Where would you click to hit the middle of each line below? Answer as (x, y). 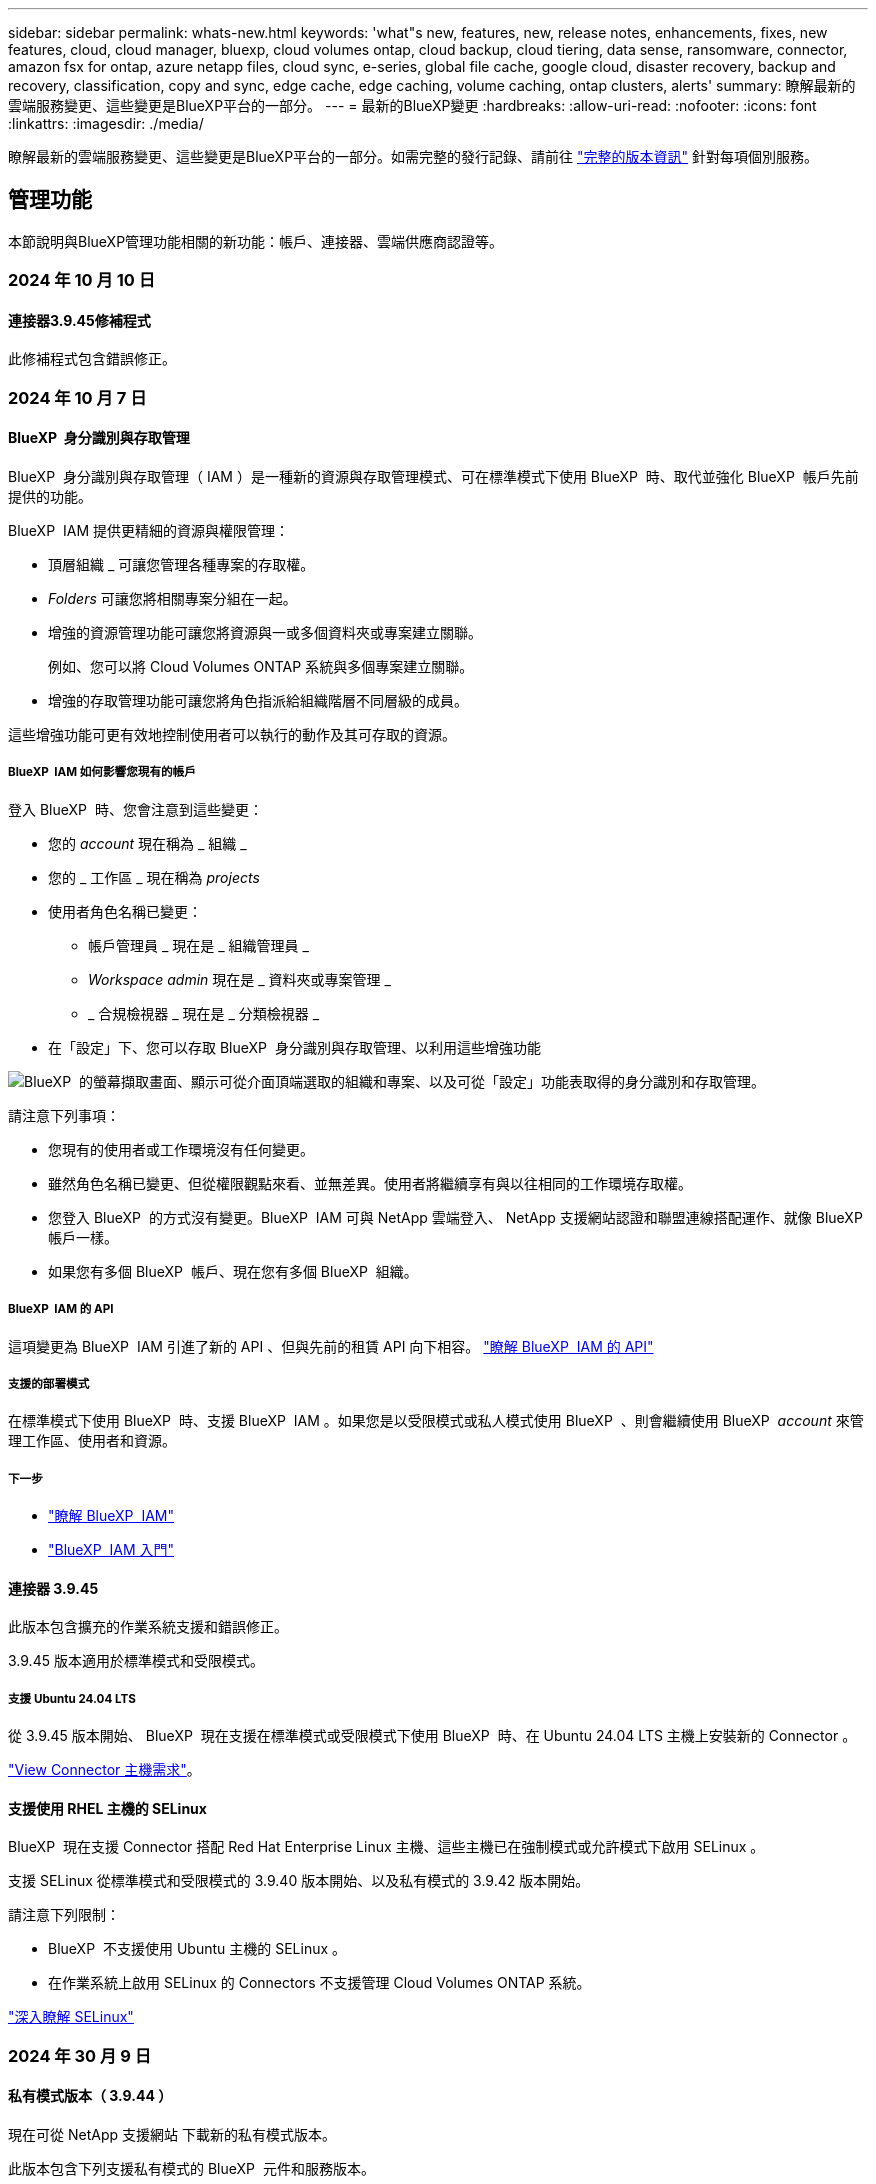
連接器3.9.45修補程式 (79, 320)
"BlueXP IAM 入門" (111, 1550)
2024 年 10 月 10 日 (82, 280)
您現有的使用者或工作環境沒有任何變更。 (181, 1149)
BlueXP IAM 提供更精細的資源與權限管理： (148, 531)
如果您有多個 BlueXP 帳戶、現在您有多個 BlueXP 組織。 (233, 1271)
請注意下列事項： (64, 1115)
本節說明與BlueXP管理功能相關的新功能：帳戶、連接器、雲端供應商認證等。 (256, 241)
